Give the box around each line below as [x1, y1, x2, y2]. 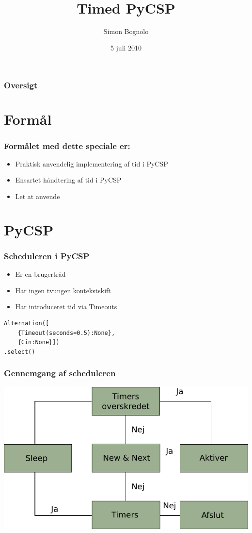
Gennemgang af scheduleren [4, 367, 116, 379]
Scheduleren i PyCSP [4, 250, 90, 262]
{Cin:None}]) [17, 339, 60, 346]
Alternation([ [4, 319, 49, 327]
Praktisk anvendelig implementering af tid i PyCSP [15, 158, 168, 168]
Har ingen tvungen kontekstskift [15, 285, 111, 295]
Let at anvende [15, 191, 60, 201]
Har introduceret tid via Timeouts [15, 301, 117, 312]
